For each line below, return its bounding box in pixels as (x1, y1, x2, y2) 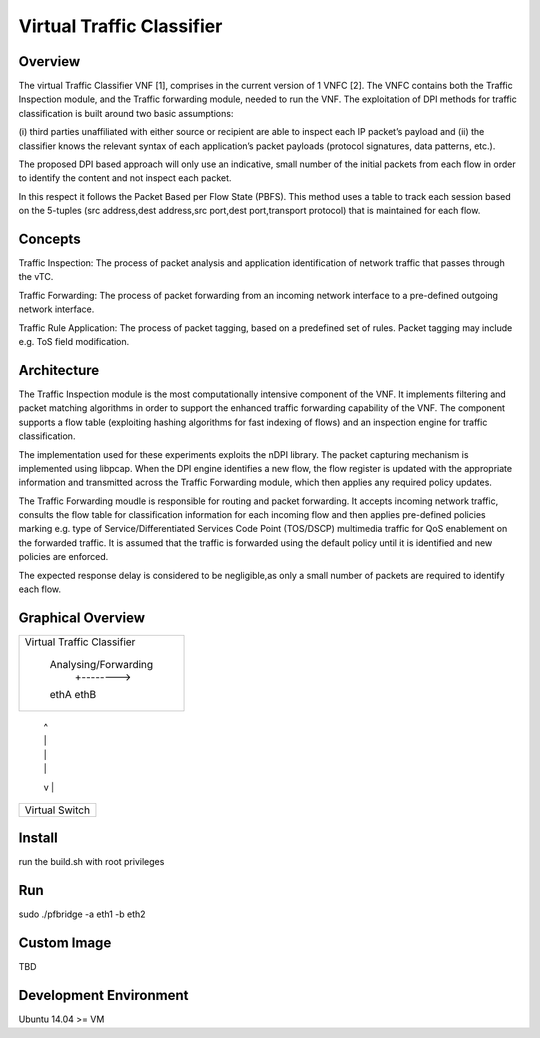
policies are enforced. (18, 551, 109, 563)
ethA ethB (49, 687, 97, 701)
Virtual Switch (24, 803, 90, 817)
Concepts (18, 231, 81, 247)
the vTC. (18, 271, 54, 283)
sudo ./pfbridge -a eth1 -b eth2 (18, 908, 146, 920)
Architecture (18, 361, 100, 379)
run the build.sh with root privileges (18, 856, 165, 868)
